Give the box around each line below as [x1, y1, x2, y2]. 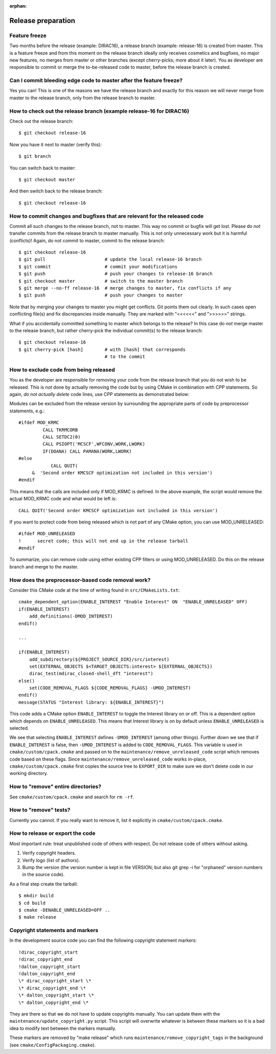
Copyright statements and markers [9, 927, 99, 934]
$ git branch [18, 154, 51, 159]
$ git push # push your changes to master [18, 292, 183, 298]
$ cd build [18, 900, 46, 906]
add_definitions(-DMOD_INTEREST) [29, 614, 113, 619]
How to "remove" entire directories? [9, 783, 102, 790]
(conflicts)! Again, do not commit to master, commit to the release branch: [9, 237, 165, 243]
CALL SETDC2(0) [42, 434, 81, 440]
